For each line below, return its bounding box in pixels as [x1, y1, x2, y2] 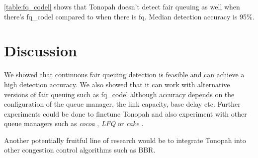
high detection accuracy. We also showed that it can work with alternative [4, 79, 230, 89]
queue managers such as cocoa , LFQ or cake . [4, 118, 144, 129]
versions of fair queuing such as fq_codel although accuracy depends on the [4, 89, 235, 99]
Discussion [4, 40, 77, 61]
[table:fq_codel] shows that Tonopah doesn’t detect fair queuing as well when [4, 1, 240, 11]
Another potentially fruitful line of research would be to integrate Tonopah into [4, 135, 246, 145]
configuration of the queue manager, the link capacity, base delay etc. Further [4, 99, 241, 109]
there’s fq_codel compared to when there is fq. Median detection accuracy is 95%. [4, 11, 255, 21]
